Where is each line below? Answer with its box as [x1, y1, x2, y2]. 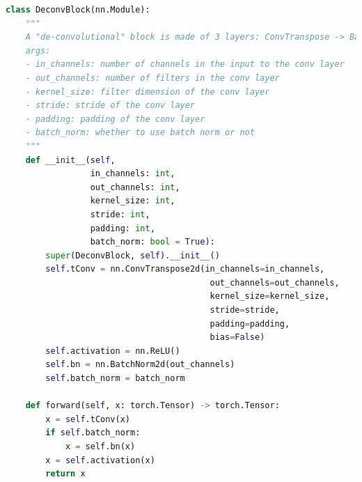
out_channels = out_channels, [210, 277, 340, 288]
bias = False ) [210, 332, 265, 343]
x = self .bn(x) [65, 442, 136, 451]
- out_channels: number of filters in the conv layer [25, 72, 280, 83]
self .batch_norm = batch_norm [45, 373, 185, 384]
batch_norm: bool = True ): [90, 237, 215, 247]
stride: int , [90, 209, 150, 219]
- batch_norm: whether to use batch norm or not [25, 127, 255, 138]
